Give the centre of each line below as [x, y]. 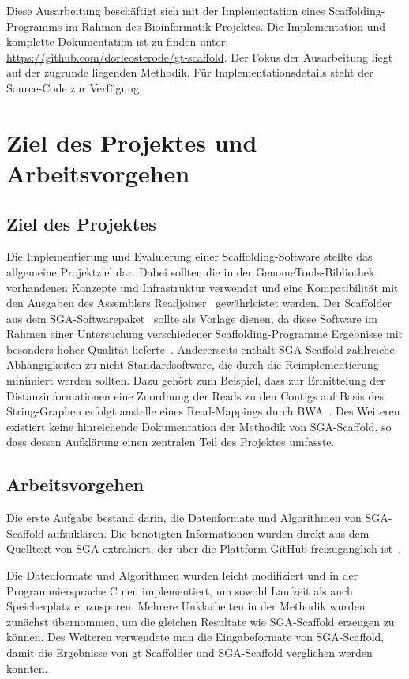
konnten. [27, 668]
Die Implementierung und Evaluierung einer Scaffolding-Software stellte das [189, 256]
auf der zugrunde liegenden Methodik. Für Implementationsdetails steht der [190, 72]
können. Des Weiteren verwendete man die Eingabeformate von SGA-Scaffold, [195, 637]
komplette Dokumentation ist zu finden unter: [118, 41]
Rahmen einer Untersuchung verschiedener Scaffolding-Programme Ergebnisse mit [205, 334]
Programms [34, 26]
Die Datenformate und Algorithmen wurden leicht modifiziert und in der [182, 575]
